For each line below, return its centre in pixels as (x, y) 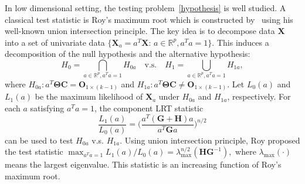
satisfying (47, 108)
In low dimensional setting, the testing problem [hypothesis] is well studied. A (145, 8)
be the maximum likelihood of (89, 96)
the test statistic (34, 151)
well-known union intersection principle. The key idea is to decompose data (140, 31)
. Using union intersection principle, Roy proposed (210, 140)
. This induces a (240, 42)
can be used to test (39, 140)
